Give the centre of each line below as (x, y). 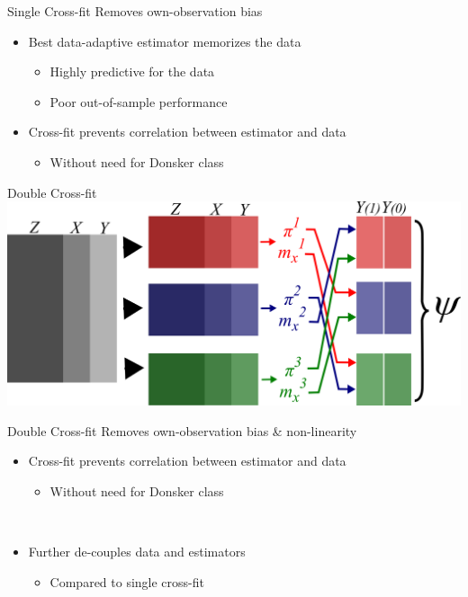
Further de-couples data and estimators (137, 552)
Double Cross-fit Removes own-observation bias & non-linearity (182, 430)
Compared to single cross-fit (127, 581)
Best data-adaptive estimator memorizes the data (165, 41)
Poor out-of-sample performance (139, 101)
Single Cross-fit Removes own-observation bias (135, 11)
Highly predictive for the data (132, 71)
